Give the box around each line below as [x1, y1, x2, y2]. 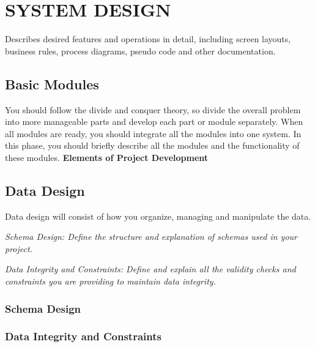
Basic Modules [5, 74, 99, 93]
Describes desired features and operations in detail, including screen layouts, [5, 32, 291, 45]
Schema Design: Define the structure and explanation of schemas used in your [5, 230, 297, 243]
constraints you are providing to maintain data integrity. [5, 275, 216, 288]
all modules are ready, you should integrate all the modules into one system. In [5, 127, 302, 140]
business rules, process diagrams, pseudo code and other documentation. [5, 44, 276, 57]
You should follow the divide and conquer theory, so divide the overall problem [5, 103, 301, 116]
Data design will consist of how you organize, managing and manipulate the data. [5, 209, 311, 222]
